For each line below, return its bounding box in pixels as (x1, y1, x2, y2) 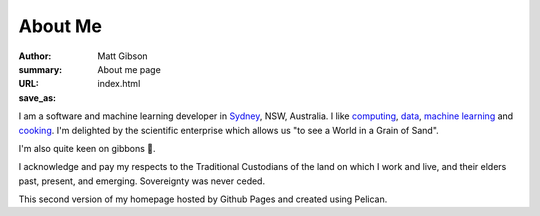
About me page (97, 63, 162, 75)
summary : (18, 63, 63, 75)
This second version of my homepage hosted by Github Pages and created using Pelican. (18, 193, 388, 205)
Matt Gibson (97, 50, 149, 62)
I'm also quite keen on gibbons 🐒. (18, 142, 156, 154)
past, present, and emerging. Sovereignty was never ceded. (18, 175, 265, 187)
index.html (97, 78, 141, 90)
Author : (18, 50, 52, 62)
